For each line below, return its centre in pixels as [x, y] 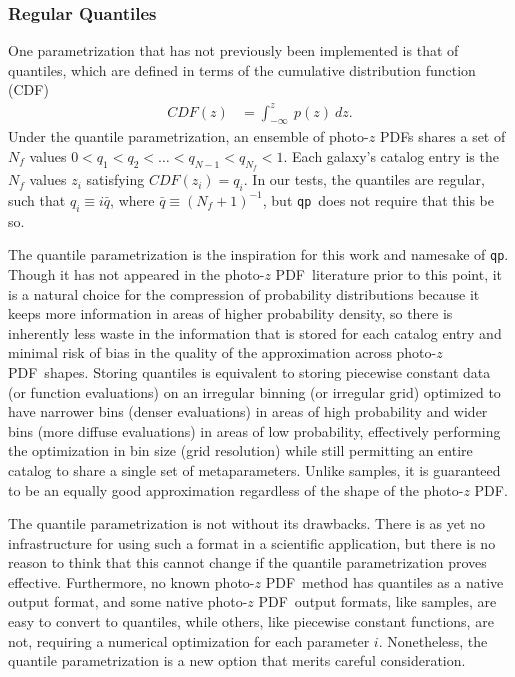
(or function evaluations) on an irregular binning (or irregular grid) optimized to [254, 391]
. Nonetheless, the [433, 640]
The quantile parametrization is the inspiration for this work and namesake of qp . [258, 254]
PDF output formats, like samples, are [377, 601]
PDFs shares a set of [442, 136]
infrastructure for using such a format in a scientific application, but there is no [252, 542]
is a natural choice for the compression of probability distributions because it [244, 293]
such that [37, 199]
